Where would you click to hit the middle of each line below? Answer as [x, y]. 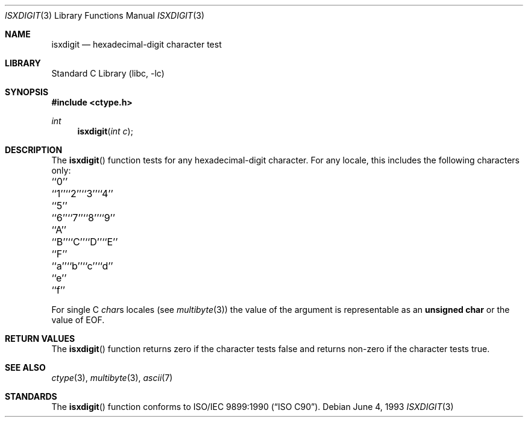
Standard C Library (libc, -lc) [108, 73]
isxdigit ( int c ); [105, 131]
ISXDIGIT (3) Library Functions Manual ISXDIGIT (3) [105, 15]
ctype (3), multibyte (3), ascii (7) [112, 378]
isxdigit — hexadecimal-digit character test [137, 44]
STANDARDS [31, 396]
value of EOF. [78, 320]
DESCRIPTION [34, 150]
